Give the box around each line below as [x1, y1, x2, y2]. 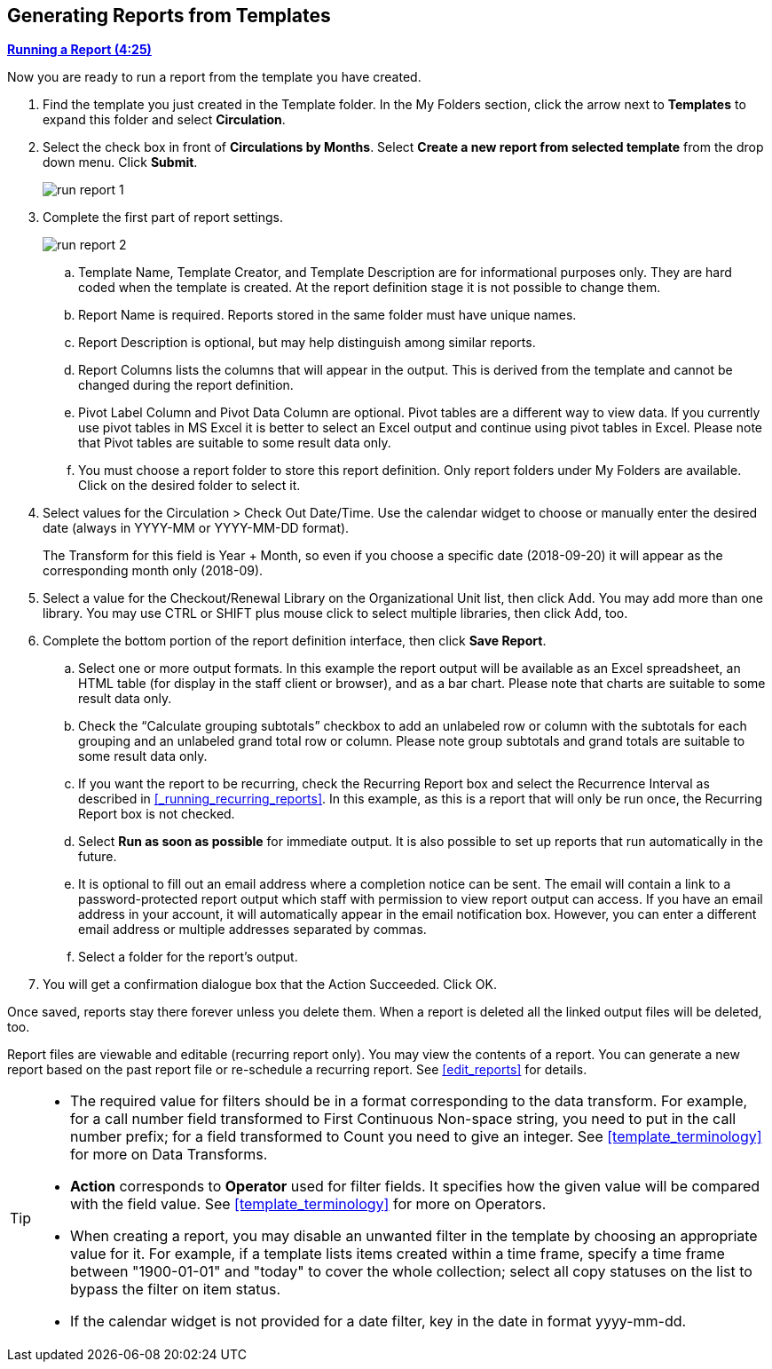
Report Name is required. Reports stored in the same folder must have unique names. [78, 307, 577, 323]
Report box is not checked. [78, 806, 235, 822]
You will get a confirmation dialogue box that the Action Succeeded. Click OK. [43, 977, 497, 993]
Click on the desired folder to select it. [78, 478, 301, 494]
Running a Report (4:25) [7, 42, 152, 58]
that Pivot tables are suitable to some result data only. [78, 435, 391, 451]
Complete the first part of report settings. [43, 210, 283, 226]
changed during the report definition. [78, 377, 294, 393]
